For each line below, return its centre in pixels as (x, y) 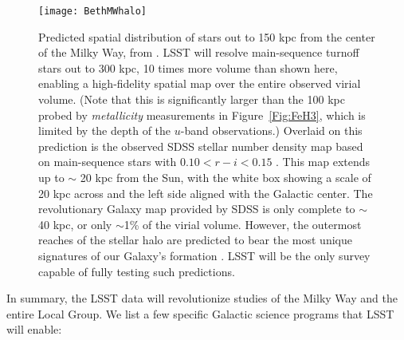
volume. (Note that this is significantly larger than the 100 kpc (192, 99)
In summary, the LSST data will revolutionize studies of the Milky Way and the (202, 298)
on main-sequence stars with (108, 162)
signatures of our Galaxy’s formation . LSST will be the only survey (204, 255)
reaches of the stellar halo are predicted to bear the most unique (195, 240)
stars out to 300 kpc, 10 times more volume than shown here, (188, 67)
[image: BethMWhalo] (93, 11)
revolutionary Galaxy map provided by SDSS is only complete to (197, 209)
